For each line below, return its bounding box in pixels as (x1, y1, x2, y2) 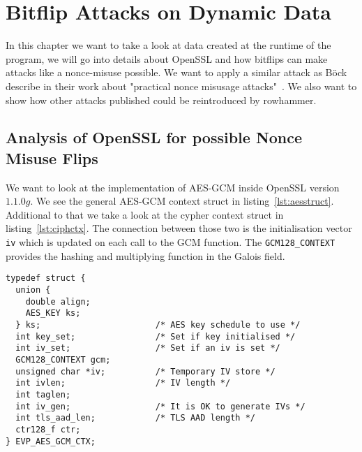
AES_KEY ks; (25, 308, 81, 319)
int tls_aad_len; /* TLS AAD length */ (15, 413, 255, 423)
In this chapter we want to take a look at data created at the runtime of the (6, 38, 331, 52)
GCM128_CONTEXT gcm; (15, 354, 111, 365)
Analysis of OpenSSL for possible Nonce (6, 126, 303, 148)
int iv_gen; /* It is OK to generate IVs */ (15, 401, 306, 411)
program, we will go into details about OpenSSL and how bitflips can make (6, 51, 328, 66)
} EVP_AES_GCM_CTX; (6, 436, 96, 446)
